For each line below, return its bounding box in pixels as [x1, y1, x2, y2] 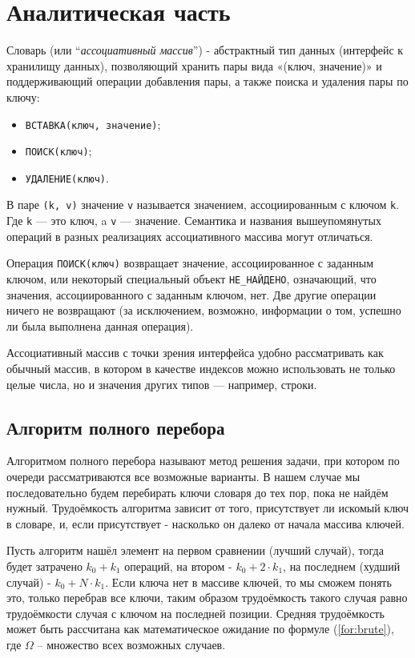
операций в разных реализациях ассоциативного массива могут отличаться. [6, 227, 373, 244]
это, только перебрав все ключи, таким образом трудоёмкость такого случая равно [6, 589, 408, 606]
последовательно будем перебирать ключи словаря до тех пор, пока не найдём [6, 483, 389, 500]
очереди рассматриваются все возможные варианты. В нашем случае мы [6, 468, 361, 485]
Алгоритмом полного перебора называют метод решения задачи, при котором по [6, 452, 400, 469]
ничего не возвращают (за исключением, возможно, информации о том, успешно [6, 302, 401, 319]
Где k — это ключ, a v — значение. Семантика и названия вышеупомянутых [6, 212, 381, 229]
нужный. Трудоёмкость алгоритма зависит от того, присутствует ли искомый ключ [6, 500, 409, 516]
